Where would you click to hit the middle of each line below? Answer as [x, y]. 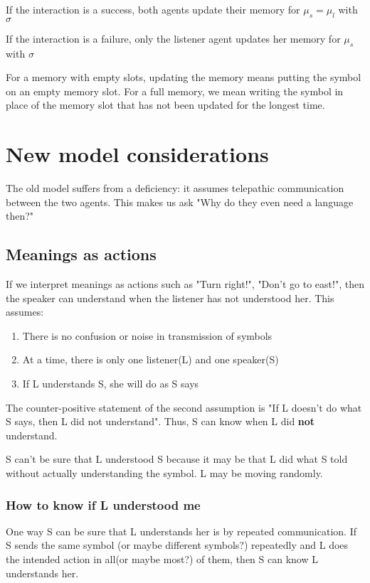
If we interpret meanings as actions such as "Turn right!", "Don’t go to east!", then [185, 284]
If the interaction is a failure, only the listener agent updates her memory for [173, 38]
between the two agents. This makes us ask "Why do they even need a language [180, 202]
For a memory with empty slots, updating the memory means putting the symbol [184, 77]
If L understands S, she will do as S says [111, 384]
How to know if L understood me [103, 504]
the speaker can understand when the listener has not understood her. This [170, 298]
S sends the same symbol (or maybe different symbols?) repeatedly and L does [177, 545]
